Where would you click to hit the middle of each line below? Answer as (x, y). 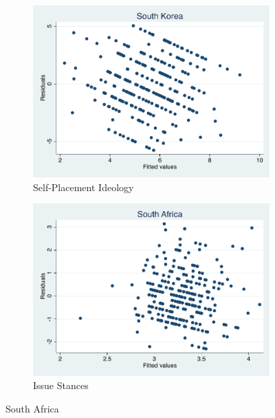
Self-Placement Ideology (84, 187)
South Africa (32, 408)
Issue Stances (61, 385)
